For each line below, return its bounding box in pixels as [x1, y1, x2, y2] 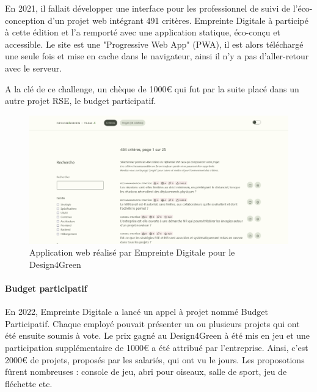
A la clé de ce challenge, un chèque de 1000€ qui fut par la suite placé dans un [5, 82, 299, 95]
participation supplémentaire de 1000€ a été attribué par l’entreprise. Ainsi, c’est [5, 341, 308, 354]
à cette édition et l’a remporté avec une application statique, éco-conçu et [5, 26, 280, 39]
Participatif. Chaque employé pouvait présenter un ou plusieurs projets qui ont [5, 317, 300, 330]
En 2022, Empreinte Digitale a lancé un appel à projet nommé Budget [5, 305, 268, 318]
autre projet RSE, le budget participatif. [5, 94, 156, 107]
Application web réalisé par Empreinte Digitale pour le [29, 246, 235, 259]
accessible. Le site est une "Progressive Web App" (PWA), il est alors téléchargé [5, 37, 304, 50]
